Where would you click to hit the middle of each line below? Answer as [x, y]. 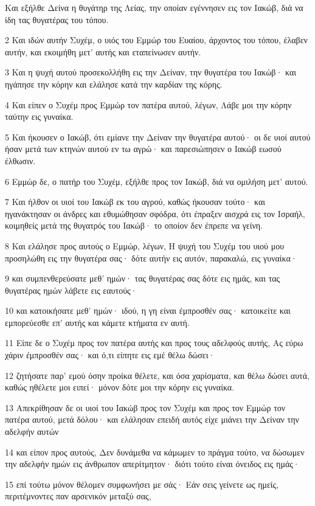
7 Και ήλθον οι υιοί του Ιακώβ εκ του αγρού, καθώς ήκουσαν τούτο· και [135, 202]
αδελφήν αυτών [32, 431]
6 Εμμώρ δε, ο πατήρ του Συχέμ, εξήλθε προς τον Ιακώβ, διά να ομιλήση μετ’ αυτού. [157, 181]
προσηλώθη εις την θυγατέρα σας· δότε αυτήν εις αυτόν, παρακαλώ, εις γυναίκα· [151, 258]
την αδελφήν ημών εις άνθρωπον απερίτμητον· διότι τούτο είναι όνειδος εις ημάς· [152, 464]
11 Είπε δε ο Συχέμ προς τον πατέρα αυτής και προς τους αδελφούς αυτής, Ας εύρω [154, 343]
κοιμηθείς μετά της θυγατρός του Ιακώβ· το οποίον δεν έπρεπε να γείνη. [134, 225]
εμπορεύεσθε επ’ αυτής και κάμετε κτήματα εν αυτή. [97, 322]
